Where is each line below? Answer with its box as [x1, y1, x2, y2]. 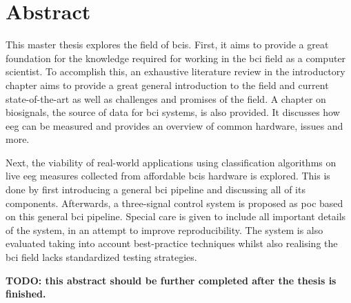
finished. [6, 286, 46, 301]
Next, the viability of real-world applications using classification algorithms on [6, 155, 337, 169]
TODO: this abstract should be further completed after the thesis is [6, 273, 337, 287]
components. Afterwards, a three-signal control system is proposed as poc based [6, 195, 343, 210]
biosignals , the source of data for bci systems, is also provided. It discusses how [6, 105, 340, 119]
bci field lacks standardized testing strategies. [6, 250, 197, 264]
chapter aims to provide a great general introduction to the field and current [6, 77, 329, 92]
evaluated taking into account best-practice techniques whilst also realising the [6, 236, 338, 251]
